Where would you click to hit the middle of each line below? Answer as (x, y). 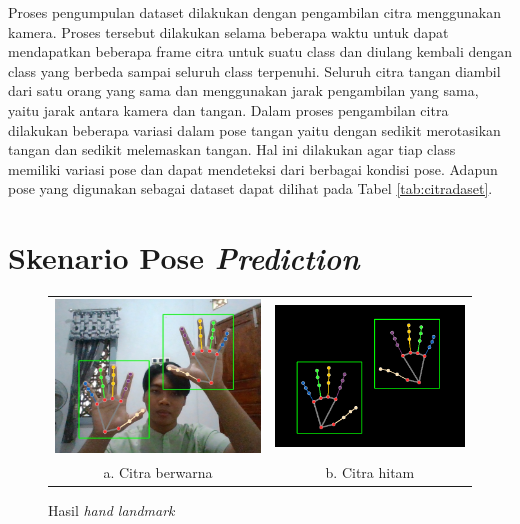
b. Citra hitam (370, 472)
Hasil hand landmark (111, 510)
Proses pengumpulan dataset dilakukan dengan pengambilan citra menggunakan (254, 12)
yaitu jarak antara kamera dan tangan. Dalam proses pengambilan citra (228, 109)
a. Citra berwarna (158, 472)
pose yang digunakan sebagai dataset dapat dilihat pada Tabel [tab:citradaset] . (250, 188)
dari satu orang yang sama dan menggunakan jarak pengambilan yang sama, (243, 90)
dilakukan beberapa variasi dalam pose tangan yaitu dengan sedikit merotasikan (254, 129)
